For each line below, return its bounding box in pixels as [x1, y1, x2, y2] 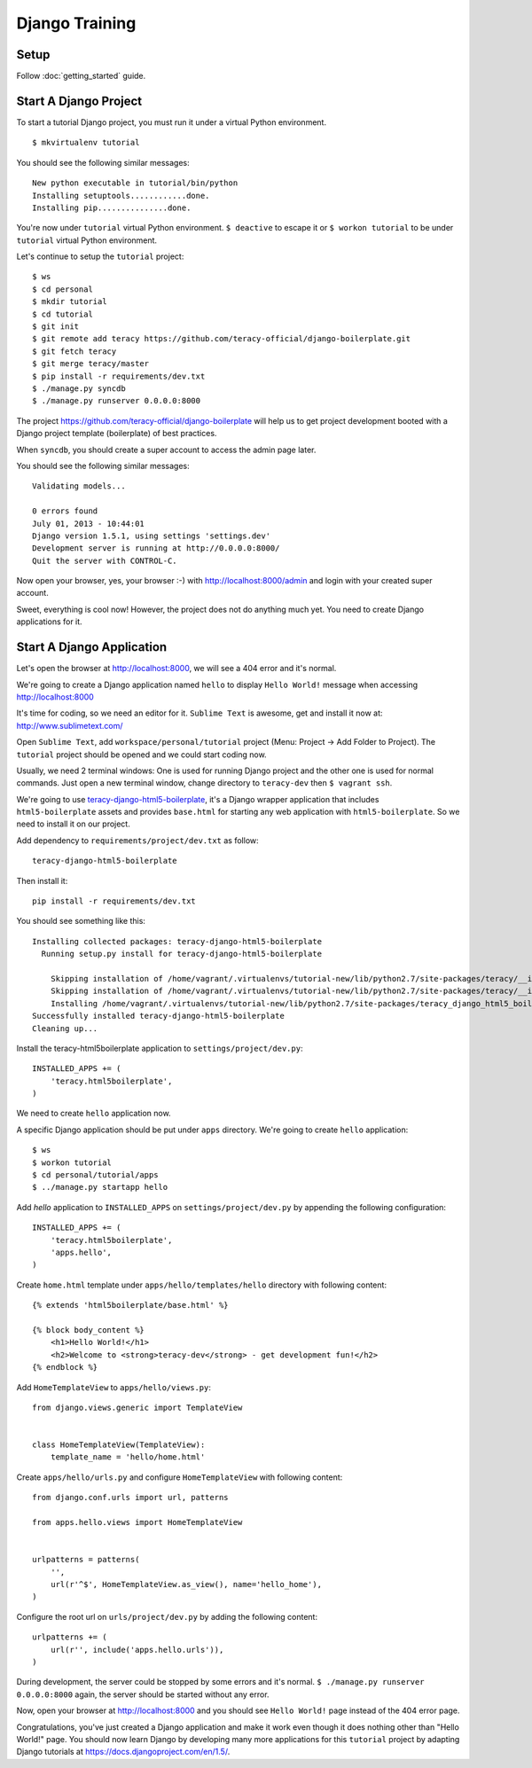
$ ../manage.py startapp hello [32, 1182, 168, 1193]
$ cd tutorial [32, 309, 93, 319]
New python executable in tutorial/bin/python [32, 178, 239, 188]
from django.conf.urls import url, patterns [32, 1492, 230, 1503]
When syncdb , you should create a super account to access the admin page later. [16, 444, 317, 455]
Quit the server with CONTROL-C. [32, 555, 177, 566]
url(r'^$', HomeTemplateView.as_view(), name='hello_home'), [50, 1579, 323, 1589]
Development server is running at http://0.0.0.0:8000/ [32, 544, 280, 553]
